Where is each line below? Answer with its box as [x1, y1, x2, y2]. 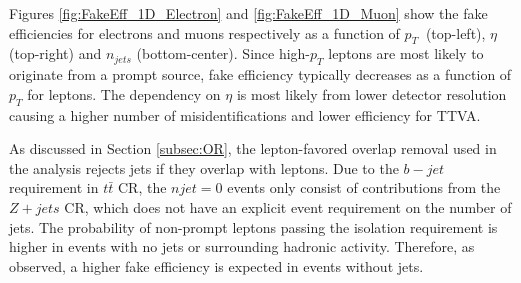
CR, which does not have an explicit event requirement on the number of [64, 196, 512, 217]
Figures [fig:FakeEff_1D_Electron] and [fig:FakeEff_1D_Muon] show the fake [9, 3, 488, 23]
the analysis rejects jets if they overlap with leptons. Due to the [9, 157, 399, 178]
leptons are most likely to [328, 43, 484, 64]
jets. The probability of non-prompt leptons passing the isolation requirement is [9, 216, 498, 237]
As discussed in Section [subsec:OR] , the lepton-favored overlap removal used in [9, 138, 497, 159]
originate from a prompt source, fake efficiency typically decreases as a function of [9, 64, 512, 85]
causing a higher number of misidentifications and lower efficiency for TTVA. [9, 104, 481, 125]
